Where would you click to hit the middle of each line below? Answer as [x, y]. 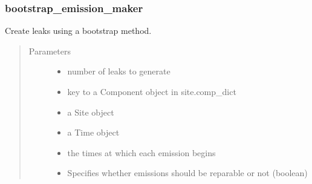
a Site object [91, 112]
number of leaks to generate [119, 71]
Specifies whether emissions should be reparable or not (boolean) [187, 173]
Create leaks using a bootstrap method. [78, 31]
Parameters [50, 51]
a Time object [93, 132]
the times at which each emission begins [141, 152]
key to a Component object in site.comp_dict [152, 91]
